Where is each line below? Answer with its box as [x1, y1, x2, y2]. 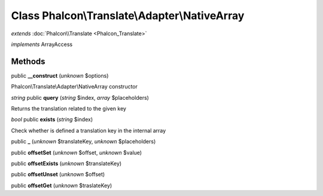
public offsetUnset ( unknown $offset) [11, 171, 105, 178]
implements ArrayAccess [11, 41, 73, 48]
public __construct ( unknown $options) [11, 72, 109, 79]
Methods [11, 56, 45, 66]
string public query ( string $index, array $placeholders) [11, 94, 150, 101]
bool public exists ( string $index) [11, 116, 93, 123]
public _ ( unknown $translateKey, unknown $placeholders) [11, 138, 156, 145]
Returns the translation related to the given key [11, 105, 127, 112]
